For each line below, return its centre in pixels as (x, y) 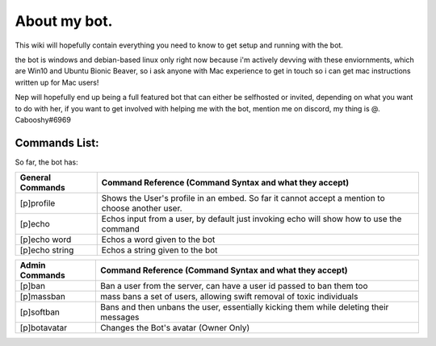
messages (119, 317)
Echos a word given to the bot (158, 240)
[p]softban (40, 312)
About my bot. (64, 21)
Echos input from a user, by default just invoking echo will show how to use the (252, 219)
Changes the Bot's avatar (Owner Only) (175, 328)
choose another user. (142, 208)
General (36, 177)
